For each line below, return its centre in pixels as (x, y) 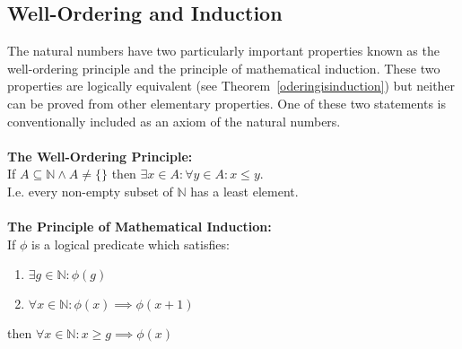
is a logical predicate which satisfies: (131, 244)
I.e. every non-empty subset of (90, 191)
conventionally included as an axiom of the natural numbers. (174, 121)
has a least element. (244, 191)
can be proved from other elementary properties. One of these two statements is (227, 103)
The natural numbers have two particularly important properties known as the (223, 51)
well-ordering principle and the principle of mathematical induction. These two (224, 68)
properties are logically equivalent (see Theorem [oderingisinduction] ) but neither (231, 86)
